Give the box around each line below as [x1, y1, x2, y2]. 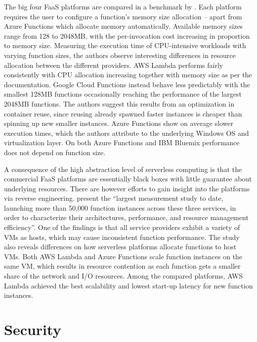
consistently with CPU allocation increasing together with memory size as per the [4, 69, 252, 80]
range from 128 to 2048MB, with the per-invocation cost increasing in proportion [4, 30, 250, 41]
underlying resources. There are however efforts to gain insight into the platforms [4, 183, 250, 193]
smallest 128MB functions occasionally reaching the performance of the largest [4, 89, 242, 99]
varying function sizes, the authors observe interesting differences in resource [4, 50, 236, 60]
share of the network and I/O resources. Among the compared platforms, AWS [4, 271, 243, 281]
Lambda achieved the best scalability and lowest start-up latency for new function [4, 280, 253, 290]
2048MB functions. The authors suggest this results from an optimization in [4, 98, 234, 109]
